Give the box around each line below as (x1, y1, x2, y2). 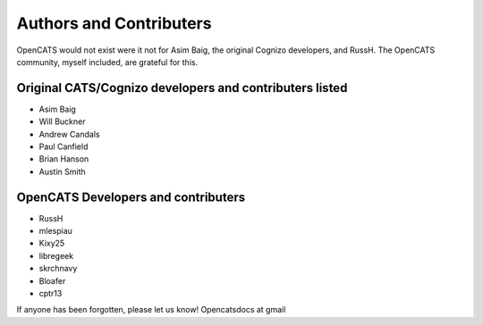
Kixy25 (38, 237, 65, 249)
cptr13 (38, 288, 63, 299)
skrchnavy (38, 263, 78, 274)
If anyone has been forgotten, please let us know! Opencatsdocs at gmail (16, 304, 286, 315)
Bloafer (38, 275, 66, 286)
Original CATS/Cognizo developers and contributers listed (16, 80, 348, 96)
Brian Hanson (38, 154, 89, 164)
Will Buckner (38, 116, 86, 127)
